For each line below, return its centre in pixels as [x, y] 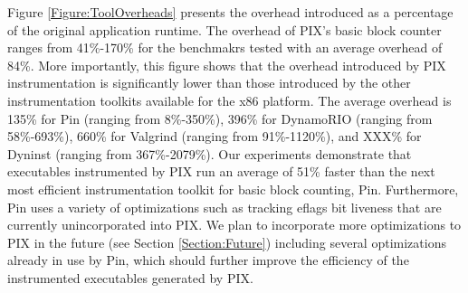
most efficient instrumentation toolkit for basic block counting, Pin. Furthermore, [233, 189]
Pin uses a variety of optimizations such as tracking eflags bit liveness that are [224, 207]
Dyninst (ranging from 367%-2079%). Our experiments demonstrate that [210, 153]
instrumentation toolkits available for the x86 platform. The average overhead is [229, 100]
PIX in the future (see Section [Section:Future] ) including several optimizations [227, 242]
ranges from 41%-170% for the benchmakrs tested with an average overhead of [225, 47]
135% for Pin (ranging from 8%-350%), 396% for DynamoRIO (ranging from [220, 118]
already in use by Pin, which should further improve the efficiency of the [208, 260]
